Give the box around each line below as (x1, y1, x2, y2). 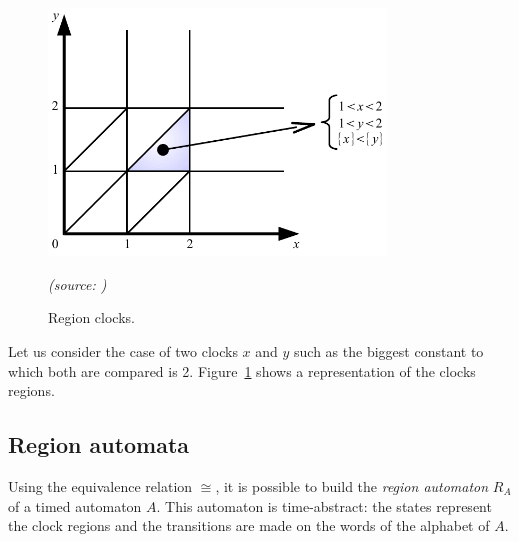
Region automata (8, 429, 190, 460)
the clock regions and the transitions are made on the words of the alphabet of (8, 515, 490, 536)
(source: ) (48, 273, 107, 294)
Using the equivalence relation (8, 476, 193, 497)
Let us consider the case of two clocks (8, 341, 238, 362)
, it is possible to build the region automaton (215, 476, 489, 497)
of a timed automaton (8, 495, 142, 516)
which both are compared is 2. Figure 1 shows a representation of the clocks (8, 360, 476, 381)
